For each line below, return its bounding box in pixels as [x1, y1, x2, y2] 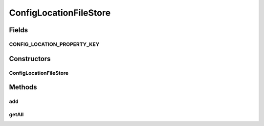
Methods [9, 83, 37, 91]
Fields [9, 26, 28, 34]
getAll [9, 111, 24, 118]
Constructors [9, 54, 51, 63]
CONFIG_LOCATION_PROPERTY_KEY [9, 41, 100, 47]
